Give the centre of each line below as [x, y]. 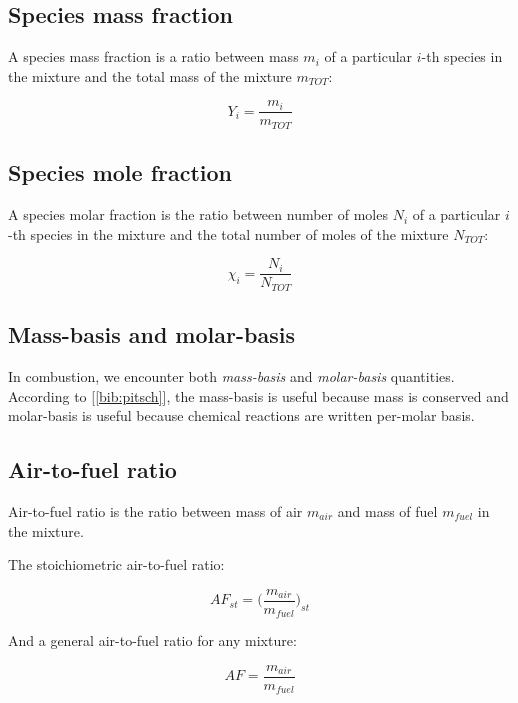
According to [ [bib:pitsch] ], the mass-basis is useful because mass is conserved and [258, 395]
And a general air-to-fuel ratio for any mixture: [152, 640]
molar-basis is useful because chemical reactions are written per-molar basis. [241, 415]
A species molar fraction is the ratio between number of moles [198, 214]
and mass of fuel [387, 511]
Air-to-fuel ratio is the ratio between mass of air [155, 511]
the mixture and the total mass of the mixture [150, 75]
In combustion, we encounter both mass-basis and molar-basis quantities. [231, 376]
